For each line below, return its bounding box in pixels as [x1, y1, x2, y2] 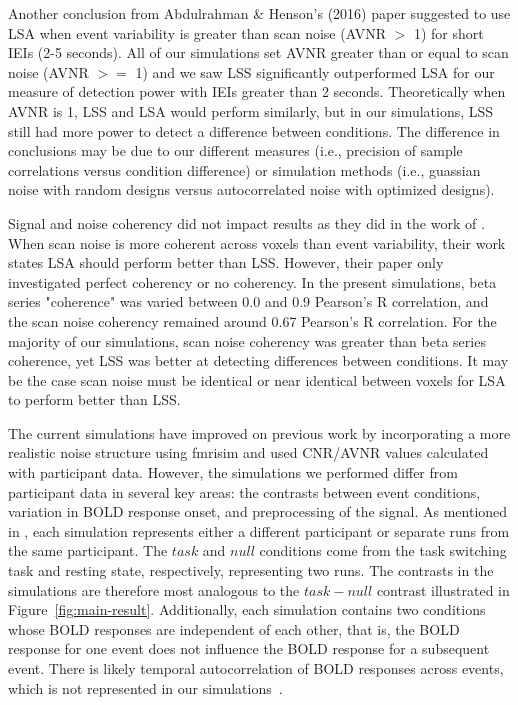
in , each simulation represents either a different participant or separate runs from [8, 520, 510, 541]
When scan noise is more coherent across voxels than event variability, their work [8, 232, 506, 253]
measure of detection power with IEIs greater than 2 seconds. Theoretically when [8, 81, 506, 102]
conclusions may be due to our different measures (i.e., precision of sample [8, 140, 463, 161]
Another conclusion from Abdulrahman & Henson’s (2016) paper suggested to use [8, 3, 511, 23]
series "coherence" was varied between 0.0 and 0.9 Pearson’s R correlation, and [8, 291, 489, 312]
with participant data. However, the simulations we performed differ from [8, 462, 458, 483]
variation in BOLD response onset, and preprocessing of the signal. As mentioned [8, 501, 508, 522]
